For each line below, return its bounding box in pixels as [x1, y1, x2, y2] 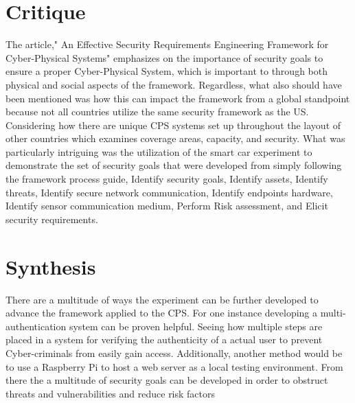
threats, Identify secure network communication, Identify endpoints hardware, [5, 185, 333, 199]
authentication [5, 319, 67, 333]
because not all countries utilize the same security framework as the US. [5, 104, 309, 119]
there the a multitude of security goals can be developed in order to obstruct [5, 373, 328, 387]
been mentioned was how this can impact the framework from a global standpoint [5, 91, 350, 105]
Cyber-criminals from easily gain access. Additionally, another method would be [5, 345, 343, 360]
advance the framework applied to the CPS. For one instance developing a [5, 306, 318, 320]
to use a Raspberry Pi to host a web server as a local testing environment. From [5, 359, 343, 373]
